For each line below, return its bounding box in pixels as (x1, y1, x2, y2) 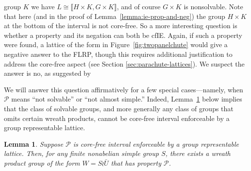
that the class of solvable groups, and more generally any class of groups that (4, 103, 234, 113)
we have (31, 1, 55, 11)
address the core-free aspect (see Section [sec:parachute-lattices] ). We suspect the (4, 58, 245, 68)
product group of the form (4, 157, 80, 168)
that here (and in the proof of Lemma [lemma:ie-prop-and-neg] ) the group (4, 11, 225, 21)
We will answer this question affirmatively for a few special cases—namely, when (4, 84, 243, 94)
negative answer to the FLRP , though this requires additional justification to (4, 49, 233, 59)
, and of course (117, 1, 161, 11)
